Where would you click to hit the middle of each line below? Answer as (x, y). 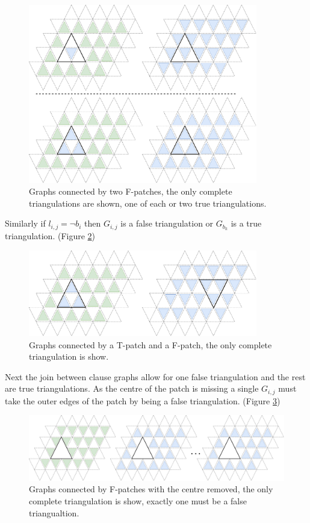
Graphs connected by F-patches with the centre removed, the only (151, 489)
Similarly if (25, 223)
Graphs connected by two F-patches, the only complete (131, 191)
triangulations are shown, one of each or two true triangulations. (148, 203)
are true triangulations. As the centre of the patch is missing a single (132, 388)
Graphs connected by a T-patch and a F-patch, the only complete (150, 344)
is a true (246, 223)
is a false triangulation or (167, 223)
